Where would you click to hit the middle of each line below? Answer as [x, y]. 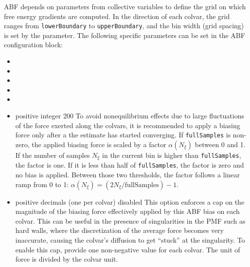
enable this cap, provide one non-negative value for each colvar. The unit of [128, 249]
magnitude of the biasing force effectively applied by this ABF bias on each [127, 211]
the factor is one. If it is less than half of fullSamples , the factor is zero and [130, 165]
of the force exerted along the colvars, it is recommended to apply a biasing [128, 125]
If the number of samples [53, 155]
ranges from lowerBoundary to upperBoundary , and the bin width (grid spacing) [124, 26]
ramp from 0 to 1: [42, 184]
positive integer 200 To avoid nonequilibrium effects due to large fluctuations [130, 115]
